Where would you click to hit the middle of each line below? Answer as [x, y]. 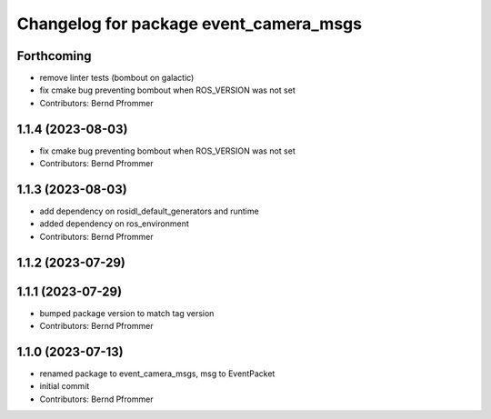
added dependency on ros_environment [115, 224]
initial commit [65, 386]
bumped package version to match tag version [127, 313]
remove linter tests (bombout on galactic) [117, 78]
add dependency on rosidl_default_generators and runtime [149, 211]
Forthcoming [54, 56]
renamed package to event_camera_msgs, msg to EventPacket [157, 374]
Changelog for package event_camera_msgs [190, 24]
